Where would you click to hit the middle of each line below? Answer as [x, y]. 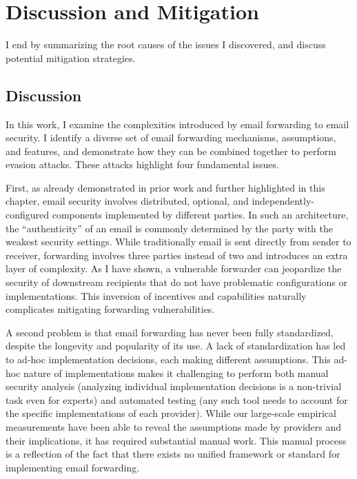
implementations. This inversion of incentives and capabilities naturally [156, 295]
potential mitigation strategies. [71, 58]
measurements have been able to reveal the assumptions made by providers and [174, 426]
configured [28, 215]
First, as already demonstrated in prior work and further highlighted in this [165, 187]
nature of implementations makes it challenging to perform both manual [176, 373]
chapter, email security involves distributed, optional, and [127, 201]
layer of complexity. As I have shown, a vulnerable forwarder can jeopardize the [174, 268]
